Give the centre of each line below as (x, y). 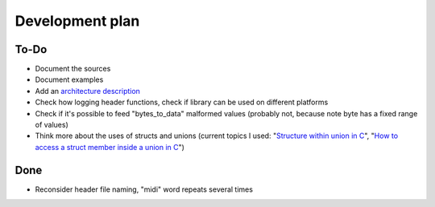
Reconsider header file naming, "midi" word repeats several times (144, 189)
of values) (52, 125)
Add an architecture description (88, 91)
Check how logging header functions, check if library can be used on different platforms (182, 102)
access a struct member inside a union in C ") (110, 147)
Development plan (77, 21)
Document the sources (73, 69)
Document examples (69, 79)
